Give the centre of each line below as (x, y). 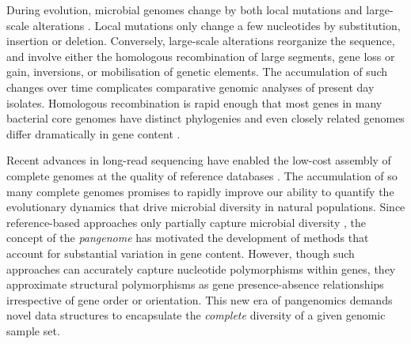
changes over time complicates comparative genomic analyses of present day (190, 87)
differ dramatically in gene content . (93, 133)
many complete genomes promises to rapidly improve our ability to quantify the (200, 191)
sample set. (33, 330)
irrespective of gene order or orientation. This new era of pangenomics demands (200, 299)
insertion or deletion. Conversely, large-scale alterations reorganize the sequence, (201, 41)
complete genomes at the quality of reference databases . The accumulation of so (202, 175)
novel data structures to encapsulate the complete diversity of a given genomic (196, 315)
